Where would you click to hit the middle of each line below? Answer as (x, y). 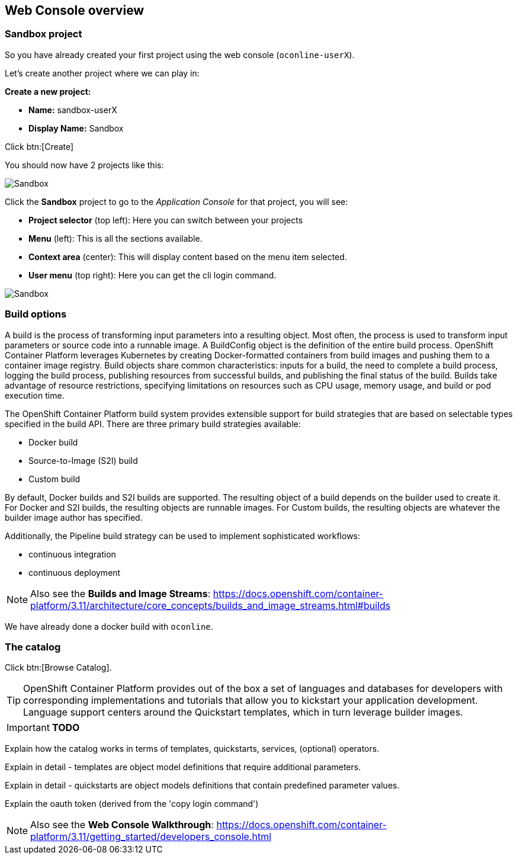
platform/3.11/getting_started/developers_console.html (151, 837)
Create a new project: (48, 91)
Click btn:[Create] (39, 146)
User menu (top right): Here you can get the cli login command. (152, 275)
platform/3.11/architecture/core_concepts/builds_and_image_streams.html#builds (211, 605)
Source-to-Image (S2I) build (83, 460)
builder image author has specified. (74, 517)
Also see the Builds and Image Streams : (121, 593)
